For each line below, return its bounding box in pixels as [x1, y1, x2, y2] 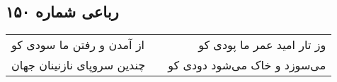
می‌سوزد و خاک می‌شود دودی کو [168, 57, 326, 74]
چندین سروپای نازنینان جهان [11, 57, 146, 74]
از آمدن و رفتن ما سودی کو [11, 36, 145, 53]
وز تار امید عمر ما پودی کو [198, 36, 326, 53]
